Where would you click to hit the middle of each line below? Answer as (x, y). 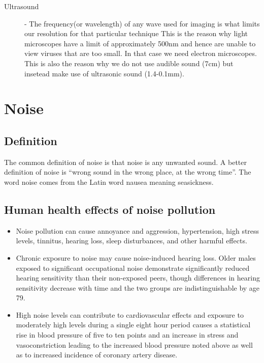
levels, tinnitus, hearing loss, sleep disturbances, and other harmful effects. (131, 241)
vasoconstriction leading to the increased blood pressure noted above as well (134, 344)
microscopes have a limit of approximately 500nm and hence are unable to (140, 43)
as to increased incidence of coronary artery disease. (97, 355)
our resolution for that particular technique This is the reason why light (136, 33)
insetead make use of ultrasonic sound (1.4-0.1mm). (104, 73)
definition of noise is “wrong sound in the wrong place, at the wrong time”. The (128, 172)
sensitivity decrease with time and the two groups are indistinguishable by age (138, 287)
